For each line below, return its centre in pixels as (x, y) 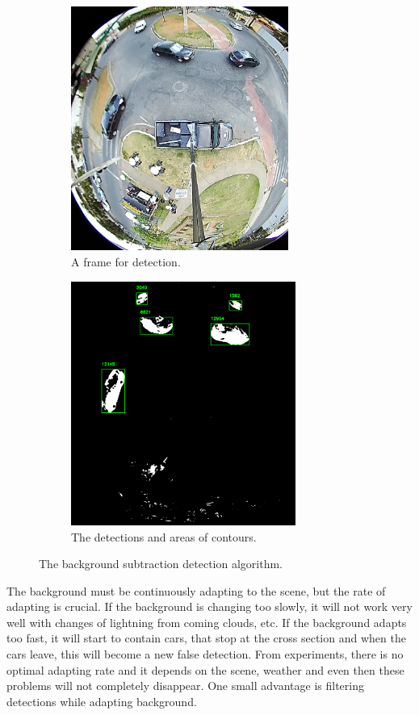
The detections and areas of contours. (164, 536)
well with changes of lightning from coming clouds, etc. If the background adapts (207, 622)
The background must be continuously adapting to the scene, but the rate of (196, 590)
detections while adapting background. (102, 701)
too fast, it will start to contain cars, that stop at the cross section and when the (206, 638)
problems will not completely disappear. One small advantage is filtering (185, 686)
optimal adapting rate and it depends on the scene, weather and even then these (205, 669)
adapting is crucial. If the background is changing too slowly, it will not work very (209, 606)
